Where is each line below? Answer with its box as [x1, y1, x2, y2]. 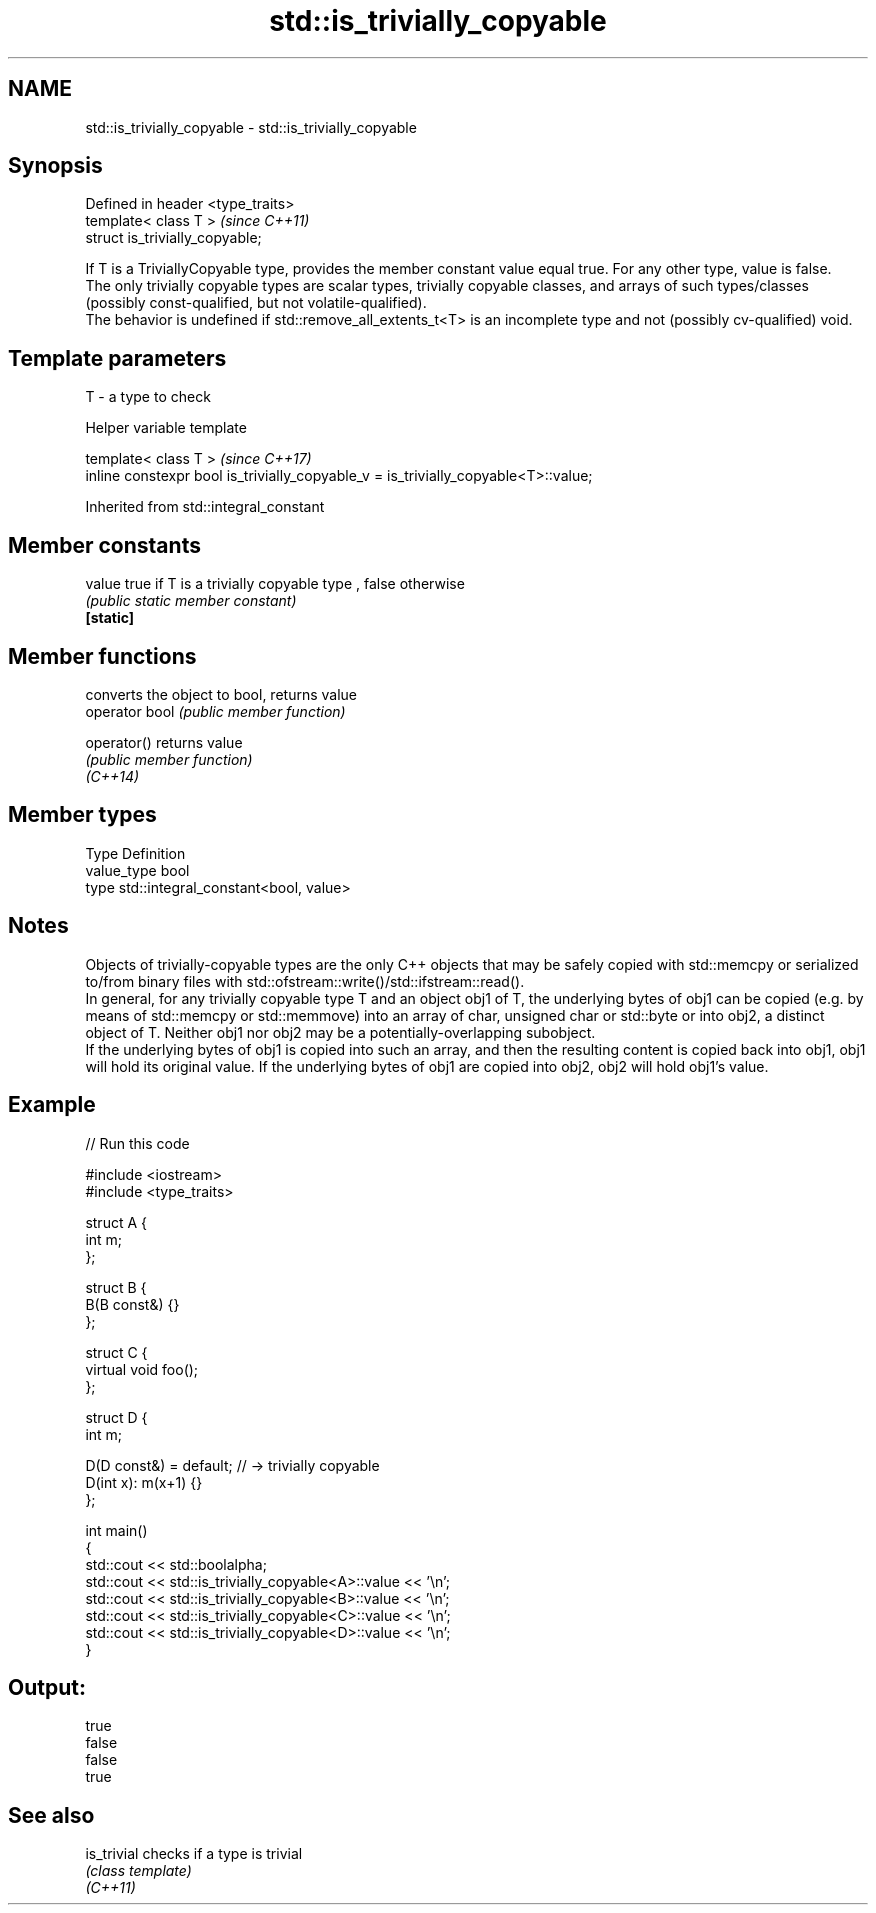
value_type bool [85, 861, 190, 879]
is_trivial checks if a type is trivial [85, 1845, 303, 1863]
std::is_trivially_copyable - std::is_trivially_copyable [85, 118, 417, 136]
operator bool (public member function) [85, 702, 346, 720]
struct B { [85, 1278, 147, 1296]
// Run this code [85, 1134, 190, 1152]
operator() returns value [85, 733, 243, 751]
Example [8, 1092, 96, 1118]
